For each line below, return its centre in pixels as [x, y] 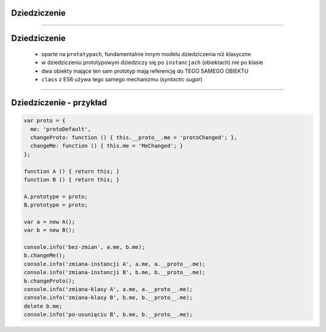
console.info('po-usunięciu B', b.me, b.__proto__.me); [108, 315]
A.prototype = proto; [56, 196]
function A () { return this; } [72, 171]
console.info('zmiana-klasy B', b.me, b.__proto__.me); [108, 298]
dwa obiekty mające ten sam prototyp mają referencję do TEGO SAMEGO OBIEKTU [145, 71]
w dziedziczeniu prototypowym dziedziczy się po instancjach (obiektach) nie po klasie [152, 63]
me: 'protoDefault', [61, 129]
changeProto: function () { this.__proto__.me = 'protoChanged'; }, [134, 137]
